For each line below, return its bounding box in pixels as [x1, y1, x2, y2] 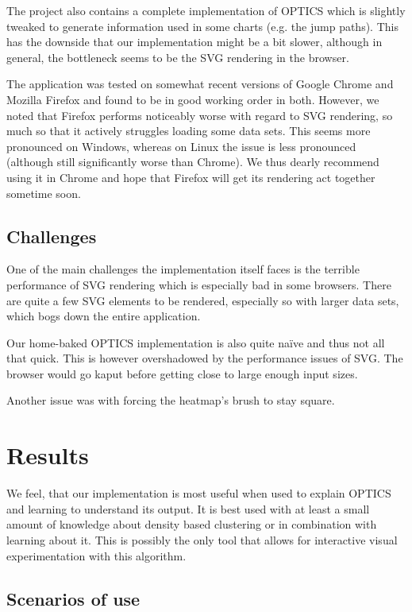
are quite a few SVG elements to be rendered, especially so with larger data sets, [6, 292, 399, 308]
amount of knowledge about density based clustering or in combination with [6, 516, 377, 533]
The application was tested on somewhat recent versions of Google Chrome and [6, 76, 394, 92]
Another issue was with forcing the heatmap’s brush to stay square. [6, 392, 335, 409]
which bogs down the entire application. [6, 308, 201, 324]
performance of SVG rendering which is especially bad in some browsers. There [6, 276, 391, 292]
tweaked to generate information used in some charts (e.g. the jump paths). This [6, 17, 399, 34]
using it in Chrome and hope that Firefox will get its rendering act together [6, 168, 375, 185]
